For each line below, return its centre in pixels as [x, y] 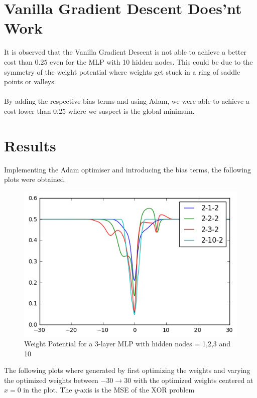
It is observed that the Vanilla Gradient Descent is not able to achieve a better [125, 52]
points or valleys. [30, 81]
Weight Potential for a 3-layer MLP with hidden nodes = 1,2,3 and [127, 344]
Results [30, 145]
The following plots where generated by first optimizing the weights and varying [127, 370]
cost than [18, 61]
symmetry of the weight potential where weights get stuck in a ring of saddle [122, 71]
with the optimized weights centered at [193, 380]
